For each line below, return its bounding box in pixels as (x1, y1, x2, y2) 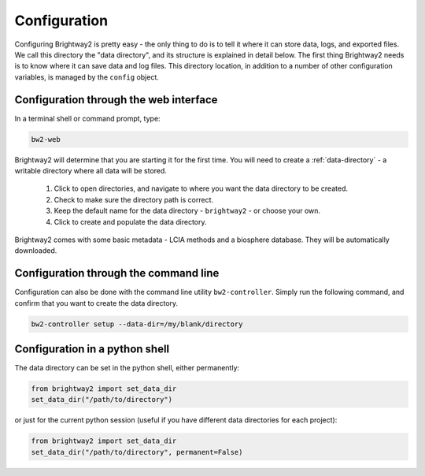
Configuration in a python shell (14, 343, 170, 356)
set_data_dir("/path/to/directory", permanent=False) (31, 448, 243, 456)
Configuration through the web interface (14, 93, 218, 106)
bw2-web (31, 135, 61, 143)
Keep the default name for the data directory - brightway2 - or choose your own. (54, 206, 321, 216)
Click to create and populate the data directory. (54, 217, 208, 226)
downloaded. (14, 246, 57, 255)
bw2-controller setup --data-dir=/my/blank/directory (31, 319, 243, 329)
